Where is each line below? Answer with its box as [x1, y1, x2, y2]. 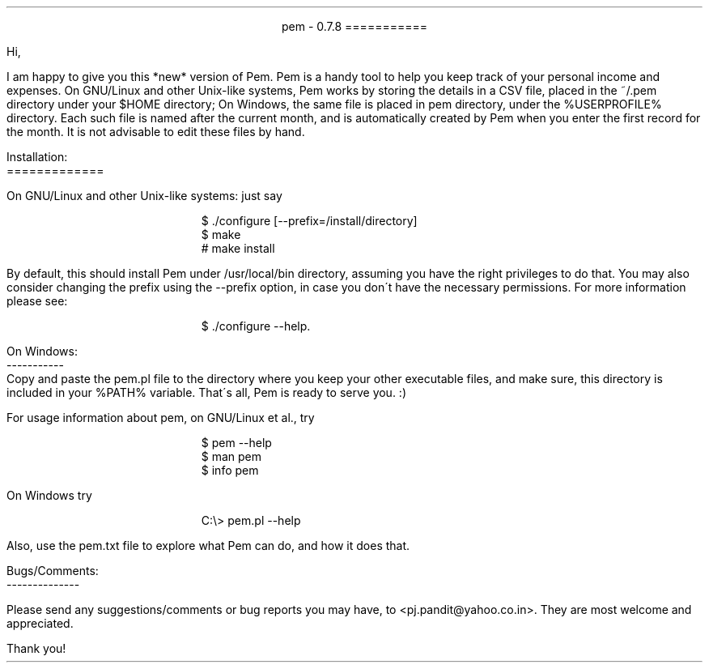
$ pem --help [201, 436, 272, 450]
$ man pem [201, 450, 262, 463]
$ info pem [201, 463, 259, 477]
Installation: [6, 150, 68, 164]
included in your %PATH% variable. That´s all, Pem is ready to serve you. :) [6, 386, 407, 399]
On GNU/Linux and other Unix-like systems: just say [6, 189, 282, 202]
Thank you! [6, 641, 66, 655]
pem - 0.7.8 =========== [281, 19, 427, 33]
